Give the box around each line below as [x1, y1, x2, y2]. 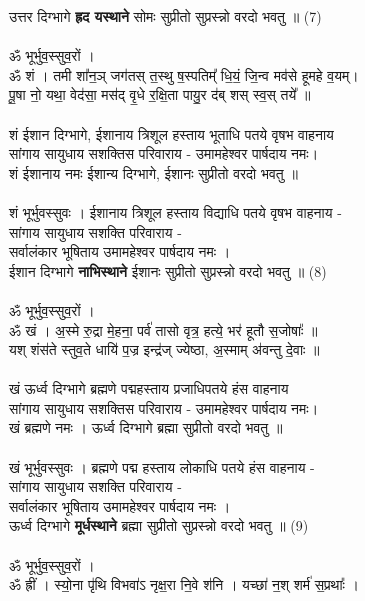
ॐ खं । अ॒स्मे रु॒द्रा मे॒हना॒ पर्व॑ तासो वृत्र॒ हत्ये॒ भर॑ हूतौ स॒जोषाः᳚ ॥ [9, 319, 318, 340]
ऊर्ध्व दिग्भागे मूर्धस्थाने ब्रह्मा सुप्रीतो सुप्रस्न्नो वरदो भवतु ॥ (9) [9, 515, 309, 536]
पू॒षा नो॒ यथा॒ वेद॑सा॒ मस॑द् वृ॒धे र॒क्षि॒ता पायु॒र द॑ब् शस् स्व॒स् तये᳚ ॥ [9, 84, 311, 105]
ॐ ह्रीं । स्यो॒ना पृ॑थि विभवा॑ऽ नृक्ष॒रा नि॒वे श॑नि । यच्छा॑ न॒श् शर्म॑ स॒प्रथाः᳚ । [9, 574, 360, 595]
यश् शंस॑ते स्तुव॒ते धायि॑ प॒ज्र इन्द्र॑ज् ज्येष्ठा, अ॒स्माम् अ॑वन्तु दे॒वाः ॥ [9, 339, 320, 360]
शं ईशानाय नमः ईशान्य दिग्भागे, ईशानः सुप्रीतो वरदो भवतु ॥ [9, 162, 298, 183]
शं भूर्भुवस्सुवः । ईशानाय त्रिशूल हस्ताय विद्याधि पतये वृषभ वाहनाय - [9, 201, 342, 222]
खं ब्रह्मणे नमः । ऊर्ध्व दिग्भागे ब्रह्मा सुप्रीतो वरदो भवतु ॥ [9, 417, 283, 438]
